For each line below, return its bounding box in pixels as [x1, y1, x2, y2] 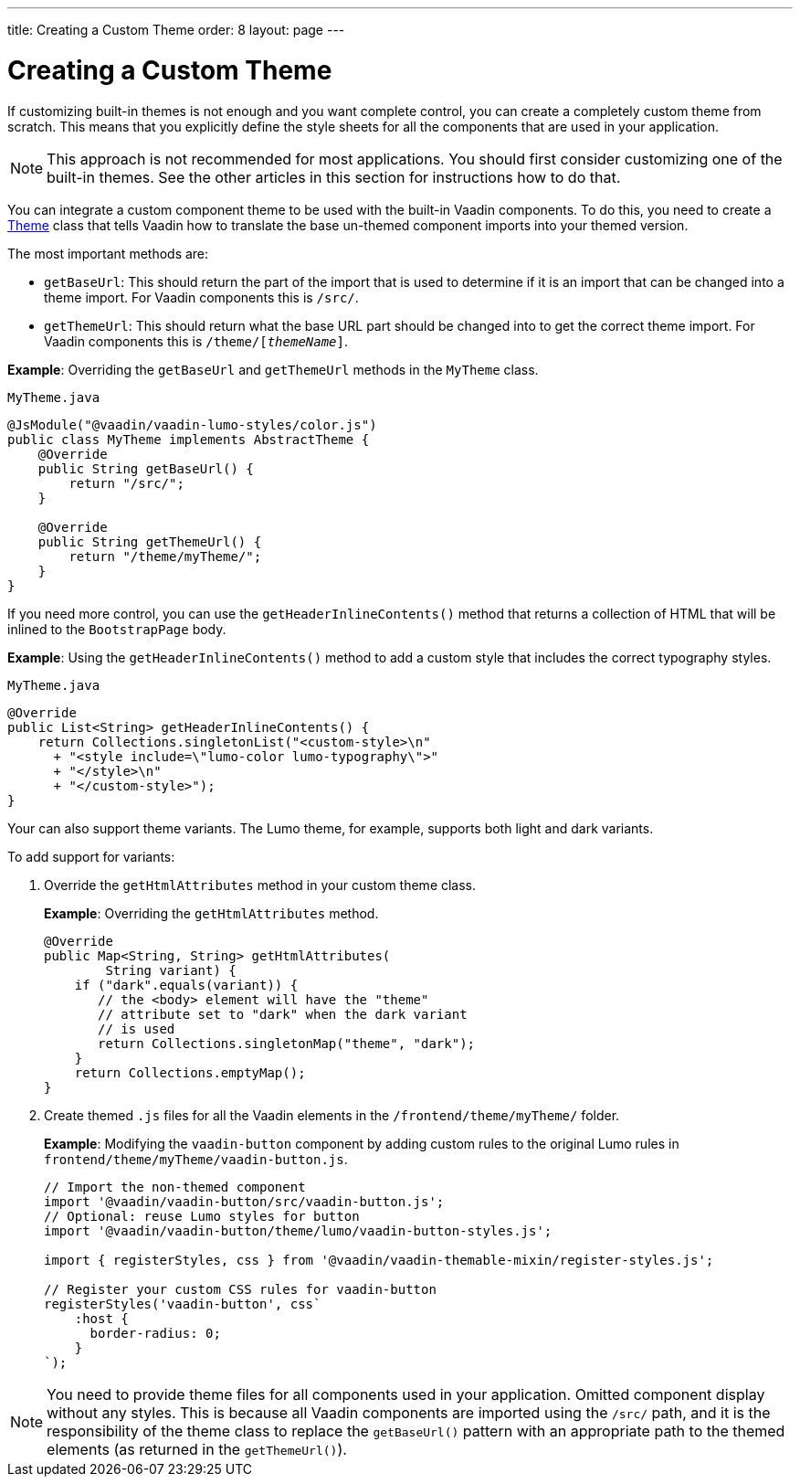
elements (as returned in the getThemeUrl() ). [47, 1439, 347, 1458]
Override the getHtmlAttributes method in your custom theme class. [44, 876, 477, 893]
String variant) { [105, 962, 237, 978]
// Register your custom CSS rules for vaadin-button [44, 1281, 437, 1297]
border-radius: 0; [89, 1325, 221, 1341]
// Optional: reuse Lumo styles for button [44, 1208, 360, 1224]
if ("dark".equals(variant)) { [74, 977, 299, 992]
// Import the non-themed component [44, 1179, 306, 1194]
